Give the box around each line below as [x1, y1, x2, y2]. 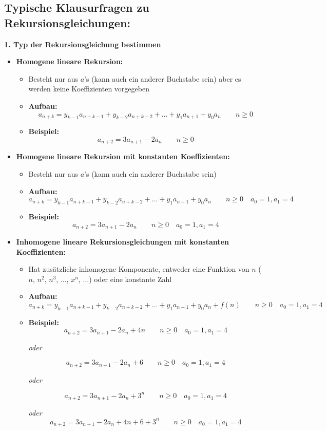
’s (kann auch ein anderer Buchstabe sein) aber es [84, 73, 241, 84]
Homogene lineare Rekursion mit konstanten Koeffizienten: [16, 151, 230, 162]
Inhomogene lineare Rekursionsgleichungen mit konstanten [16, 236, 229, 247]
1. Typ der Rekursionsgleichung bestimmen [4, 39, 161, 49]
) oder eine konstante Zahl [89, 273, 172, 284]
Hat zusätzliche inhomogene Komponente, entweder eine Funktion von [28, 264, 249, 274]
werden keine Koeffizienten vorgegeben [28, 83, 149, 94]
